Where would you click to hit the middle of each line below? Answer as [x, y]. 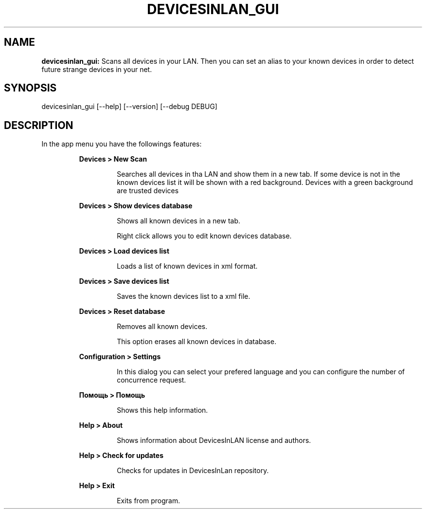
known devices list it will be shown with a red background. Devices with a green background [265, 183]
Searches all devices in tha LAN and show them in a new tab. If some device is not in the [258, 174]
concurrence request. [151, 380]
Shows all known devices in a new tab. [179, 221]
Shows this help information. [162, 410]
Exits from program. [149, 501]
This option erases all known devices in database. [197, 342]
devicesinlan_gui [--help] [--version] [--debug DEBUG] [129, 107]
